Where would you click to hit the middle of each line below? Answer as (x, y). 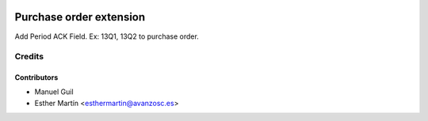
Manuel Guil (54, 92)
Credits (29, 57)
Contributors (36, 78)
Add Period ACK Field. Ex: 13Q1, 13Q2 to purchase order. (107, 36)
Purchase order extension (80, 17)
